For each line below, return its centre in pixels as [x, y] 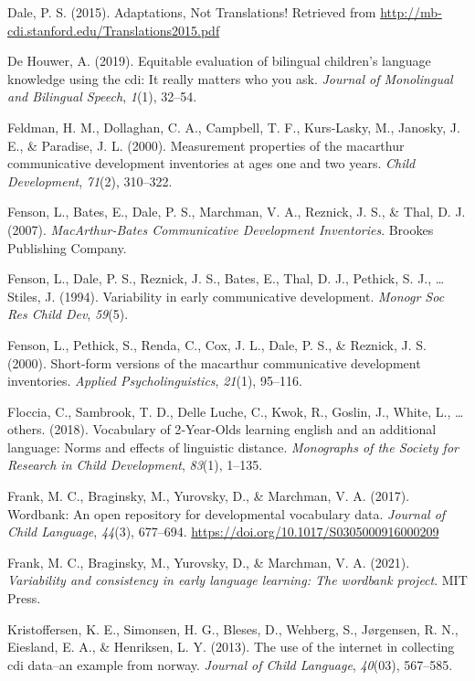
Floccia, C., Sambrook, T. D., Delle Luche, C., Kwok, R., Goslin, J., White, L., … [236, 411]
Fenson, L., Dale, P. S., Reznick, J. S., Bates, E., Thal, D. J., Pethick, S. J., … [226, 278]
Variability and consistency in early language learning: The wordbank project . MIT [237, 580]
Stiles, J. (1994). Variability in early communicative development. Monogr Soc [226, 296]
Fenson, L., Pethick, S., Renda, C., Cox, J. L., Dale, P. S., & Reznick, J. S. [217, 344]
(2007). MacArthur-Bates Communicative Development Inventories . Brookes [221, 229]
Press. [24, 598]
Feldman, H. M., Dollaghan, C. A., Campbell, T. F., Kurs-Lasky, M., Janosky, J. [234, 127]
